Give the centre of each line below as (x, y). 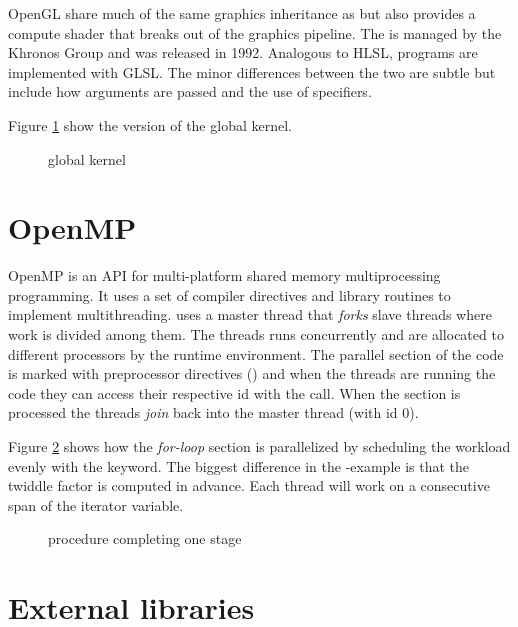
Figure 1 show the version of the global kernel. (150, 124)
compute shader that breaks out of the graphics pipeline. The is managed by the (255, 32)
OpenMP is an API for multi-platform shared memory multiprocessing (224, 275)
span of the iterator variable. (96, 504)
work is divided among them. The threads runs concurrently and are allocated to (256, 334)
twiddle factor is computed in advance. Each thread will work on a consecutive (249, 485)
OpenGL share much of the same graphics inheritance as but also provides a (242, 13)
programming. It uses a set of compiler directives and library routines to (229, 294)
